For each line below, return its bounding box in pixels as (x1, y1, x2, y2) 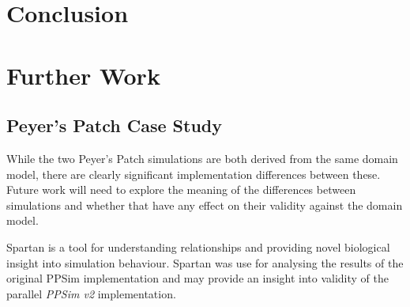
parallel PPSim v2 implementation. (6, 285, 176, 301)
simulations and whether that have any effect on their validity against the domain (6, 196, 403, 213)
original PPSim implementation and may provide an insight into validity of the (6, 270, 389, 286)
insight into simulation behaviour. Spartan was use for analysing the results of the (6, 254, 404, 271)
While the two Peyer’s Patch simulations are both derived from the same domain (6, 150, 398, 166)
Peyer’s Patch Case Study (6, 113, 222, 138)
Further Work (6, 59, 160, 91)
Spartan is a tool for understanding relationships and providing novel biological (6, 238, 390, 255)
